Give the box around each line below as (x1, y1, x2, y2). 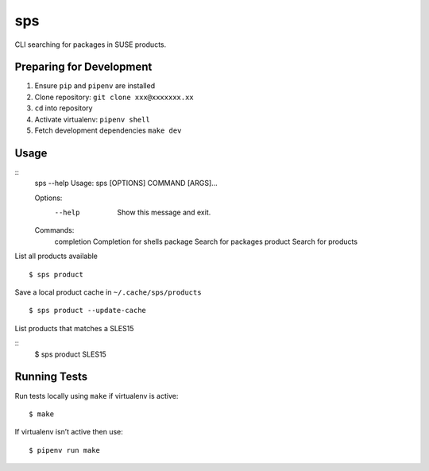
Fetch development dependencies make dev (34, 125, 182, 135)
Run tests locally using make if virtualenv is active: (14, 391, 179, 400)
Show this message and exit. (117, 207, 211, 218)
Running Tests (14, 370, 87, 384)
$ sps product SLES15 (34, 349, 106, 359)
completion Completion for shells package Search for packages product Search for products (54, 237, 357, 246)
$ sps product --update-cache (29, 306, 147, 315)
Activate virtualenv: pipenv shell (34, 114, 150, 124)
